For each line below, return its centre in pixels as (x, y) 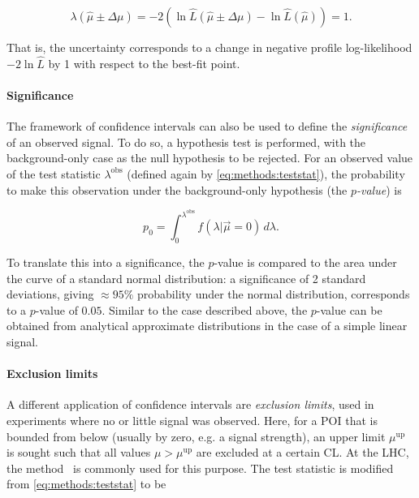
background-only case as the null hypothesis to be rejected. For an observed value (210, 158)
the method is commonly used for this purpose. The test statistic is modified (200, 468)
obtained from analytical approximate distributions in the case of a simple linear (207, 326)
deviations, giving (50, 294)
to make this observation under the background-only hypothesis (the (177, 189)
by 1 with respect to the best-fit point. (144, 63)
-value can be (349, 309)
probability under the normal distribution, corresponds (274, 294)
